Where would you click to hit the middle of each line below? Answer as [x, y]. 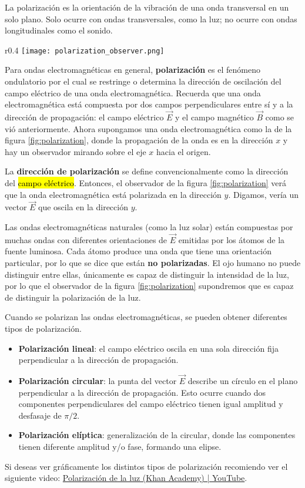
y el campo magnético [214, 117]
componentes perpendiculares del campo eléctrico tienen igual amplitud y [151, 404]
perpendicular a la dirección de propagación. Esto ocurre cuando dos [142, 392]
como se [280, 117]
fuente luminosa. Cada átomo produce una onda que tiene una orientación [138, 251]
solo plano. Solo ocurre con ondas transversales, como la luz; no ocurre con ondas [151, 18]
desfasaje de [40, 415]
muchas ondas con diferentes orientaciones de [86, 239]
